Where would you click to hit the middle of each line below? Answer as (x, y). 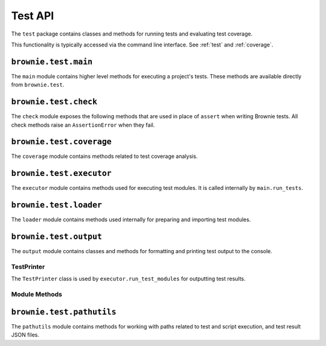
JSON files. (25, 335)
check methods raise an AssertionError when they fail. (83, 125)
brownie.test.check (54, 102)
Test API (33, 16)
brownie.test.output (57, 237)
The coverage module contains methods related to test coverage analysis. (104, 156)
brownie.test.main (52, 61)
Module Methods (37, 294)
